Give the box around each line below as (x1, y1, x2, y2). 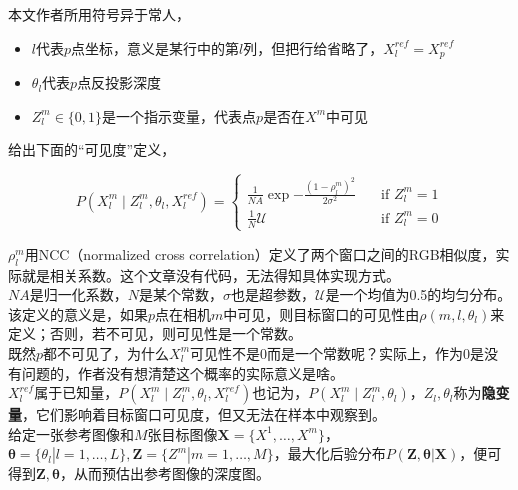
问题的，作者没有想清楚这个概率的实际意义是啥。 (21, 362, 344, 383)
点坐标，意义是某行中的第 (71, 37, 240, 58)
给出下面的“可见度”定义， (8, 139, 176, 160)
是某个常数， (139, 284, 223, 305)
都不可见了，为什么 (43, 342, 170, 363)
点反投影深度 (77, 72, 162, 93)
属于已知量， (34, 382, 119, 403)
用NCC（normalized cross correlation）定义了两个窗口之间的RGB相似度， (24, 243, 496, 264)
